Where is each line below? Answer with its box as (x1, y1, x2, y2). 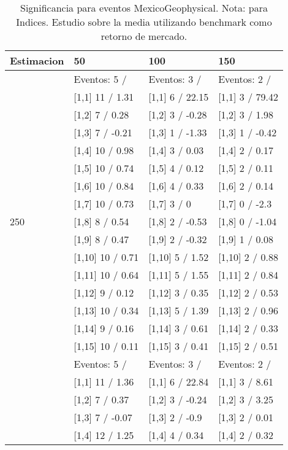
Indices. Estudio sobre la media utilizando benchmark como (16, 15, 272, 29)
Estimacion (10, 53, 64, 68)
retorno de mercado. (100, 29, 188, 43)
